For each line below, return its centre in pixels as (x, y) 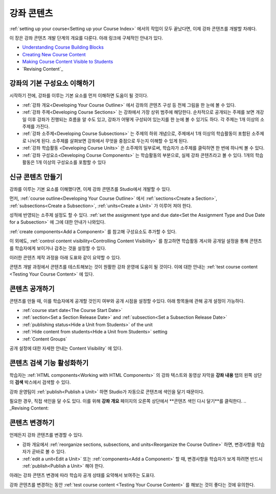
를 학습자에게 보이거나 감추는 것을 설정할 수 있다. (58, 248)
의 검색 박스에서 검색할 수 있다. (40, 382)
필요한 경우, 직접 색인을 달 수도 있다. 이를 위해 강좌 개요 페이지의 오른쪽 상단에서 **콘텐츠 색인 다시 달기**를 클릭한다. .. (128, 401)
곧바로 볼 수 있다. (49, 452)
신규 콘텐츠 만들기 (36, 177)
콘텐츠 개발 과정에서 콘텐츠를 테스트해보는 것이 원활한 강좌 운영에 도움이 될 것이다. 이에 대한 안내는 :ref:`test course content (133, 267)
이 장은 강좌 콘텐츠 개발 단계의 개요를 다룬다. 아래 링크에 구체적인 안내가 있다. (86, 38)
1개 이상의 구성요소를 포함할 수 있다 (71, 162)
